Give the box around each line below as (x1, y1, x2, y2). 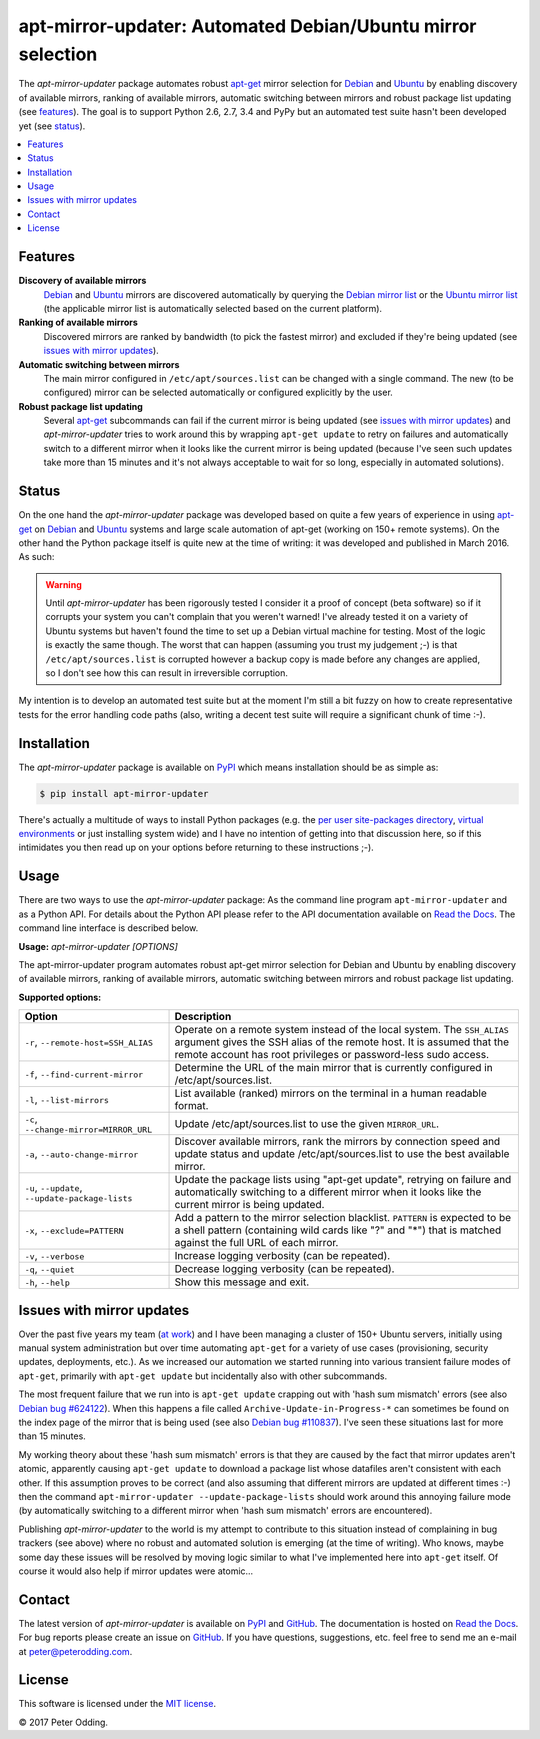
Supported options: (18, 991, 102, 1003)
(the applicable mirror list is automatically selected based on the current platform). (43, 302, 383, 314)
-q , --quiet (24, 1262, 75, 1276)
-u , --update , (24, 1180, 83, 1194)
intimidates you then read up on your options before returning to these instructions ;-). (18, 841, 374, 854)
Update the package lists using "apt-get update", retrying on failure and (174, 1173, 512, 1187)
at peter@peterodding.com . (18, 1645, 133, 1657)
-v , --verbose (24, 1249, 85, 1263)
